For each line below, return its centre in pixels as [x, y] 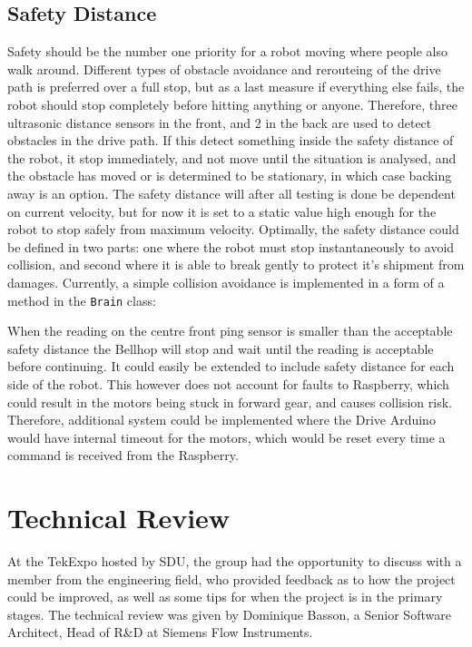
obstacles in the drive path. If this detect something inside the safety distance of [231, 140]
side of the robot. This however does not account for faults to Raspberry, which [228, 383]
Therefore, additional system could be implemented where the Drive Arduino [221, 420]
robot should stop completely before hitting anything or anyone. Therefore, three [232, 104]
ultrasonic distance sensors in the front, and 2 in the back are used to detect [220, 122]
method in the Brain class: [82, 300]
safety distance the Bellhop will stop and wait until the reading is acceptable [221, 348]
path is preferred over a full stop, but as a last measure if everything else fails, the [236, 87]
